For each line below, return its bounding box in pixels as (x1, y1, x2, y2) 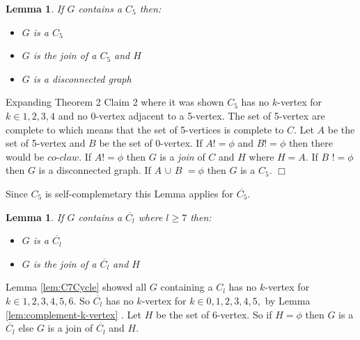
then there (288, 136, 333, 150)
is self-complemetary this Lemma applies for (45, 186, 233, 200)
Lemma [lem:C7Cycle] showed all (6, 280, 147, 294)
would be (6, 149, 45, 163)
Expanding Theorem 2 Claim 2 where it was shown (6, 95, 224, 109)
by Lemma (265, 293, 311, 307)
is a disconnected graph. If (38, 163, 151, 177)
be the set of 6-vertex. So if (156, 307, 272, 321)
